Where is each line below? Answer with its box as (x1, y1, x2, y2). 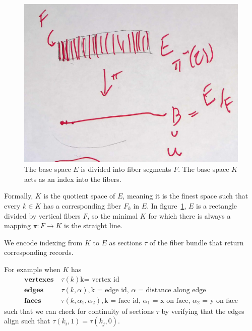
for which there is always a (148, 210, 231, 221)
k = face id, (104, 297, 141, 304)
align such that (4, 315, 50, 326)
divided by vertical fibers (4, 210, 81, 221)
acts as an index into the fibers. (24, 173, 121, 184)
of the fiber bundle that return (149, 237, 244, 247)
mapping (4, 220, 31, 231)
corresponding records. (4, 247, 74, 257)
